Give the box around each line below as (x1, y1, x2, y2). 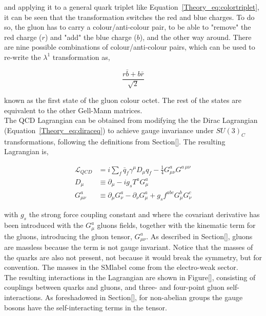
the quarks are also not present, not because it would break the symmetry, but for (4, 251, 262, 262)
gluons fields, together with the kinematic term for (97, 220, 256, 230)
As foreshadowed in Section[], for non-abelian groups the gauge (45, 291, 243, 302)
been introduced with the (4, 220, 84, 230)
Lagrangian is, (4, 146, 49, 157)
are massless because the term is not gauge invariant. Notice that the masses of (4, 242, 253, 252)
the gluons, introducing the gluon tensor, (4, 230, 132, 241)
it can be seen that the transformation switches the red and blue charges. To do (4, 11, 255, 22)
